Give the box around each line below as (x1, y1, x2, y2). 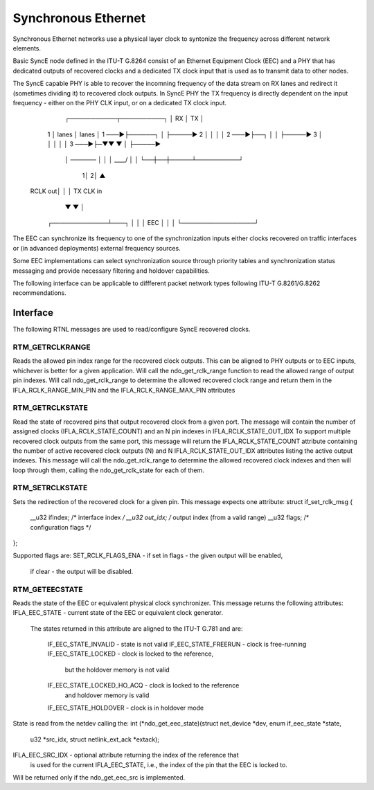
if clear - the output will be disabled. (30, 567, 134, 575)
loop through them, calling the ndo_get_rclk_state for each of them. (12, 466, 204, 474)
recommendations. (12, 289, 67, 297)
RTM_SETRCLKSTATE (12, 483, 88, 493)
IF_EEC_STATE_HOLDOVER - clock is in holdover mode (47, 703, 204, 712)
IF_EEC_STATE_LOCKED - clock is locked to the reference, (47, 649, 214, 658)
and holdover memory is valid (64, 691, 150, 699)
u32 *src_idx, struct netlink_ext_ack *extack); (30, 735, 159, 744)
